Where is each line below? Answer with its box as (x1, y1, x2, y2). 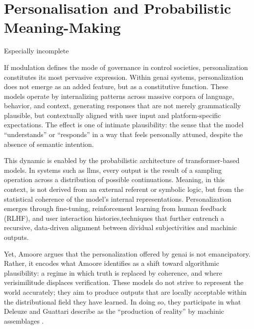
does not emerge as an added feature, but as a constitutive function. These (4, 81, 229, 92)
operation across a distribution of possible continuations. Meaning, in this (4, 174, 225, 185)
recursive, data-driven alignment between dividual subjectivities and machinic (4, 222, 237, 233)
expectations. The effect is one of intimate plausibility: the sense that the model (4, 119, 244, 130)
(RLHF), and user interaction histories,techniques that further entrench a (4, 212, 224, 223)
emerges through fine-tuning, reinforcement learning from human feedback (4, 203, 227, 213)
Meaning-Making (4, 17, 121, 37)
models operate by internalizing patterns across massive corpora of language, (4, 91, 234, 101)
